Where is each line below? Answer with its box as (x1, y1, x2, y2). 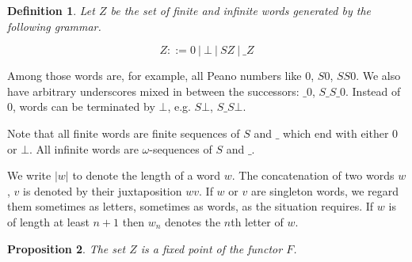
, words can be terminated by (13, 98, 155, 115)
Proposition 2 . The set (7, 240, 126, 256)
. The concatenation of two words (231, 167, 395, 184)
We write (7, 167, 51, 184)
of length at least (7, 213, 90, 230)
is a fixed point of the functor (140, 240, 283, 256)
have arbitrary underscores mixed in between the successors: (7, 82, 299, 99)
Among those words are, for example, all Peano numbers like (7, 67, 302, 84)
